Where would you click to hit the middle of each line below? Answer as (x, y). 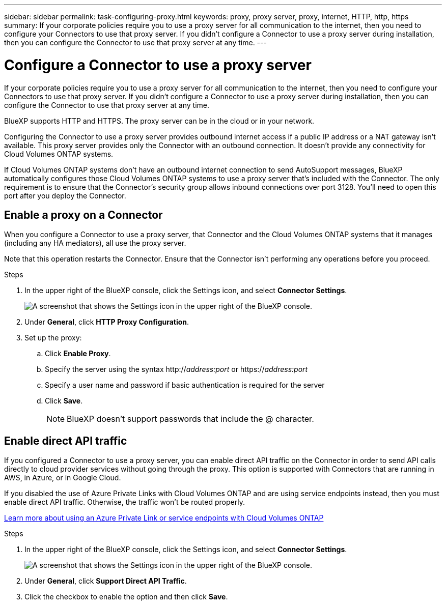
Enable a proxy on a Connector (83, 215)
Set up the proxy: (53, 338)
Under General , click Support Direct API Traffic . (106, 581)
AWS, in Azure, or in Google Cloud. (63, 478)
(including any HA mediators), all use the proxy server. (95, 243)
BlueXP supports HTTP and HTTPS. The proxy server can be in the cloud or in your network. (159, 121)
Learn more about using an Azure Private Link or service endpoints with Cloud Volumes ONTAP (164, 518)
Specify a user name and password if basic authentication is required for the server (185, 385)
